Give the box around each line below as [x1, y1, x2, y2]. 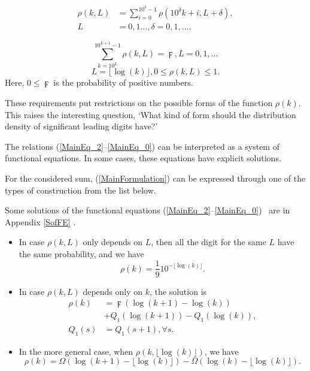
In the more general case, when [19, 345, 133, 357]
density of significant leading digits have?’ [5, 120, 158, 132]
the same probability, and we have [19, 247, 144, 260]
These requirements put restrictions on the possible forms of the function [5, 96, 273, 108]
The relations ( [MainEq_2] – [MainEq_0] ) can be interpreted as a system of [5, 140, 279, 152]
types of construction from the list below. [5, 183, 156, 196]
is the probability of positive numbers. [53, 76, 193, 89]
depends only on [83, 285, 143, 297]
